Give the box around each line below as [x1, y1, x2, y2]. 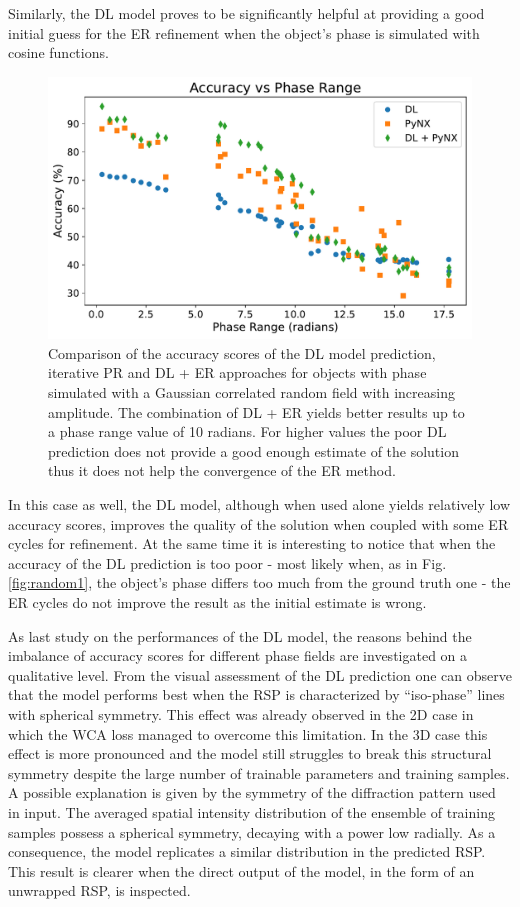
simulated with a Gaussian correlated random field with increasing [48, 382, 455, 403]
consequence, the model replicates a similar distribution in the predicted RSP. [8, 841, 486, 862]
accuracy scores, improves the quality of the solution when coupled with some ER [8, 513, 509, 534]
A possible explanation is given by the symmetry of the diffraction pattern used [8, 782, 496, 803]
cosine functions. [8, 42, 109, 63]
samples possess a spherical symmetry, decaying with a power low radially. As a [8, 821, 496, 842]
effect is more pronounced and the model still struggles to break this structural [8, 743, 492, 764]
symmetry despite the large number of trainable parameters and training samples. [8, 762, 510, 783]
